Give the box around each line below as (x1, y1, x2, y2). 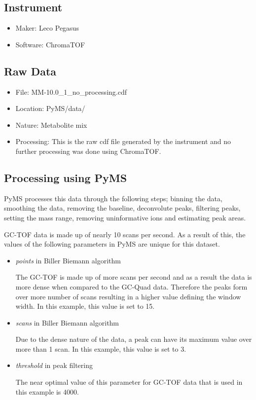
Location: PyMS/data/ (15, 103, 85, 113)
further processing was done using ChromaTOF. (15, 145, 161, 156)
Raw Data (4, 63, 57, 78)
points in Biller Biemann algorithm (15, 255, 121, 265)
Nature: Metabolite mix (15, 119, 87, 130)
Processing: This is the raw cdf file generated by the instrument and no (15, 136, 231, 146)
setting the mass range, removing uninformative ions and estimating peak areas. (4, 212, 246, 222)
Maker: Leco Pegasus (15, 23, 79, 33)
